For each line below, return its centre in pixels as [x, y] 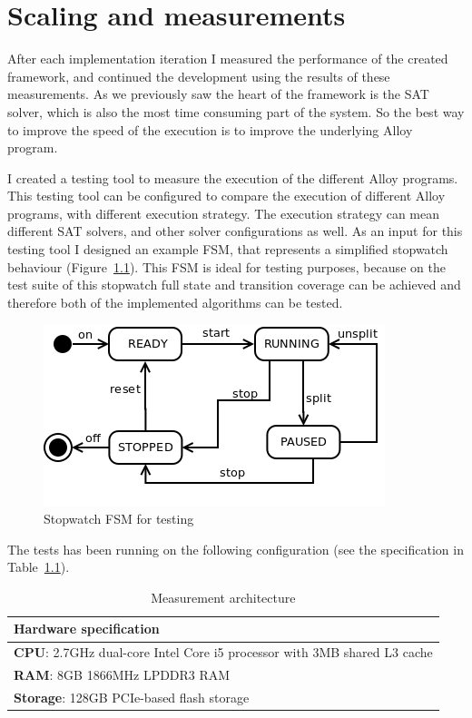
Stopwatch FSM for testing [119, 519]
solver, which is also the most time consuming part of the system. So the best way [236, 111]
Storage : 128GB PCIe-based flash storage [132, 697]
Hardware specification [87, 629]
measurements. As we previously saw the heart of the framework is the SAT [218, 94]
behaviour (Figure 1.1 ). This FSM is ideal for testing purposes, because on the [226, 266]
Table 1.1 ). [39, 567]
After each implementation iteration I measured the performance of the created [228, 59]
